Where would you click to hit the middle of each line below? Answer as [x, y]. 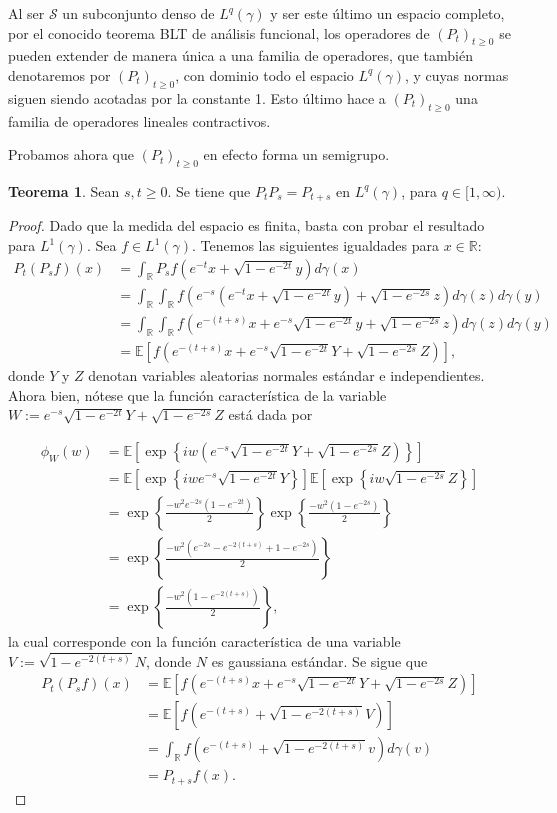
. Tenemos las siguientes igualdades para [316, 245]
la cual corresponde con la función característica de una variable [204, 641]
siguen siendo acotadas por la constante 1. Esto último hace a [197, 97]
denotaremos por [59, 74]
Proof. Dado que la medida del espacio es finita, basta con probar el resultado [246, 225]
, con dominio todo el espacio [264, 74]
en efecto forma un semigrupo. [296, 154]
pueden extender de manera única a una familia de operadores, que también [240, 55]
